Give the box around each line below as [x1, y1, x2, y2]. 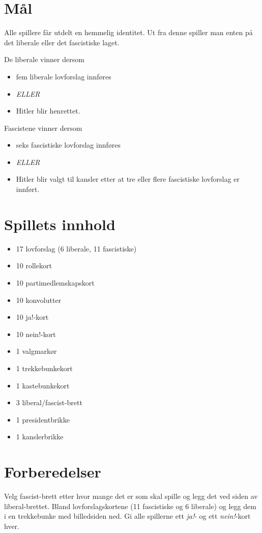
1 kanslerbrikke [16, 431, 64, 442]
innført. [16, 184, 40, 194]
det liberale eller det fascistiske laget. [4, 37, 120, 47]
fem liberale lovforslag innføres [16, 71, 111, 81]
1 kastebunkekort [16, 380, 70, 390]
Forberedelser [4, 461, 101, 482]
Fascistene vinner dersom [4, 122, 82, 133]
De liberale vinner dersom [4, 54, 84, 65]
